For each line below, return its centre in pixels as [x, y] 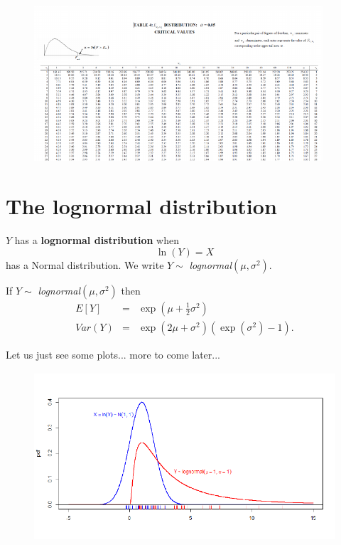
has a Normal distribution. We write [85, 264]
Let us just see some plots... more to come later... [113, 354]
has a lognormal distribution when [97, 240]
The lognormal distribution [141, 206]
